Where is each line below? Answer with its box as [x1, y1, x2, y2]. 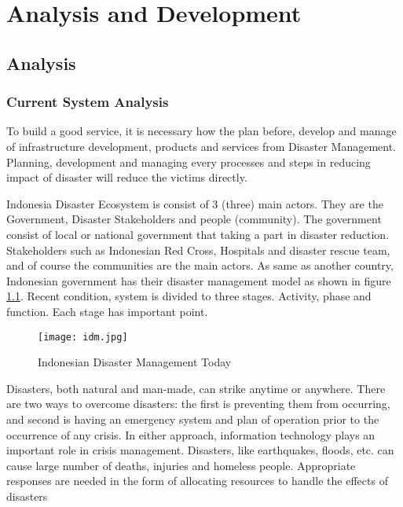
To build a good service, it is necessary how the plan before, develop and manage [6, 123, 397, 139]
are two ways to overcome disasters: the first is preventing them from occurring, [6, 395, 390, 412]
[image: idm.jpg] [38, 331, 128, 343]
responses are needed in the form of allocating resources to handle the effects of [6, 472, 388, 489]
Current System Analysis [6, 92, 169, 112]
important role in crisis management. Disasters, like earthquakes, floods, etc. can [6, 442, 394, 458]
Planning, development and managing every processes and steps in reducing [6, 153, 371, 170]
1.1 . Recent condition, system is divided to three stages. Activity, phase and [6, 288, 372, 304]
